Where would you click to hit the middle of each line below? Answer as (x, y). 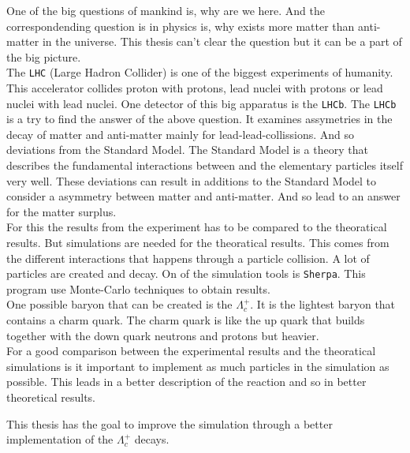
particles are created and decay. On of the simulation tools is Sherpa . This (186, 273)
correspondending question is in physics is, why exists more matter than (181, 26)
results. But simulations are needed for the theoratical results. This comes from (198, 243)
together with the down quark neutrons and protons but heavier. (163, 335)
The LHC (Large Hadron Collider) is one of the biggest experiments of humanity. (200, 72)
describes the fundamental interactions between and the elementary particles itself (205, 165)
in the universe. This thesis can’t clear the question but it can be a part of (222, 41)
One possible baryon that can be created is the (119, 304)
